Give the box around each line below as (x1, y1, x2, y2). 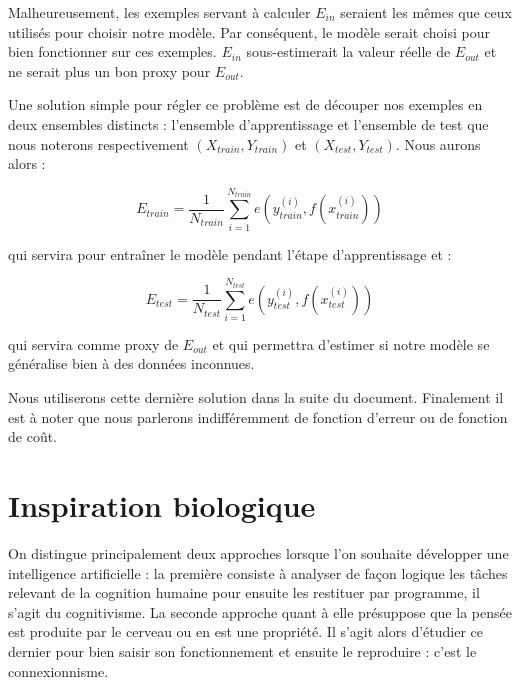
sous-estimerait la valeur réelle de (246, 41, 451, 62)
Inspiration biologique (8, 485, 316, 526)
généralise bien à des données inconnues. (8, 353, 255, 374)
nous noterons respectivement (8, 133, 189, 154)
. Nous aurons (395, 133, 481, 154)
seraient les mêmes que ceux (340, 2, 512, 22)
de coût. (8, 426, 57, 447)
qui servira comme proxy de (8, 333, 179, 354)
